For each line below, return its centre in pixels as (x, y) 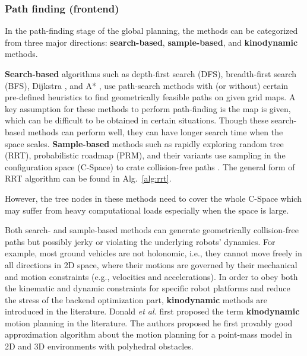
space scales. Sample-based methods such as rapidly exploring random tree (144, 143)
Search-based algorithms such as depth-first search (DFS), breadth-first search (151, 74)
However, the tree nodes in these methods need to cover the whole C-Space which (153, 198)
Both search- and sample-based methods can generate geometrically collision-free (152, 230)
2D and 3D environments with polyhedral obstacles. (99, 346)
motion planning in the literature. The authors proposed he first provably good (149, 322)
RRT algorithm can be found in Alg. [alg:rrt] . (88, 178)
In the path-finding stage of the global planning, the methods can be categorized (151, 31)
